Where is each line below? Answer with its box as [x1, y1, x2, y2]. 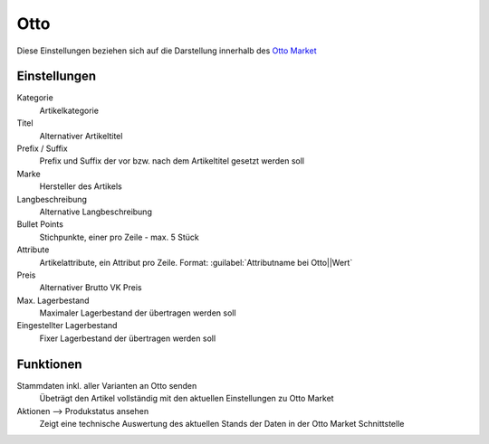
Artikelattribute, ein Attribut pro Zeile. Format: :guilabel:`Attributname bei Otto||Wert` [39, 257, 353, 268]
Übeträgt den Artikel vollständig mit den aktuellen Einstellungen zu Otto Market [39, 393, 334, 404]
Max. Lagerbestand [16, 295, 90, 306]
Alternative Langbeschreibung [39, 206, 153, 217]
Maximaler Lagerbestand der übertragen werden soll [39, 307, 236, 318]
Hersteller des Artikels [39, 181, 122, 192]
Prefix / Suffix [16, 143, 68, 154]
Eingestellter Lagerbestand [16, 320, 118, 331]
